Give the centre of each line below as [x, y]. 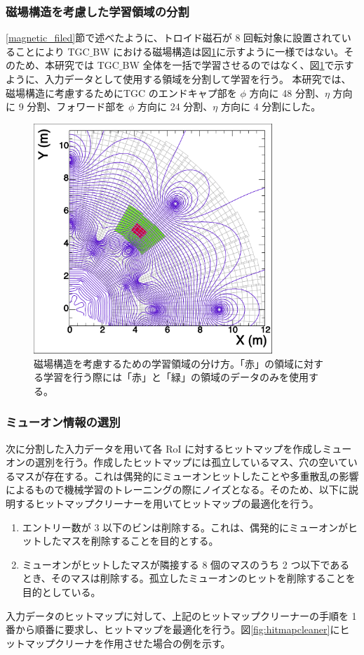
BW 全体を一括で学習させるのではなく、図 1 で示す [238, 65]
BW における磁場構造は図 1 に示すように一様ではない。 [218, 51]
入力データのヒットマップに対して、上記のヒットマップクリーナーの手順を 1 [181, 615]
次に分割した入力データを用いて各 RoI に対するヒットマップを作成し [164, 448]
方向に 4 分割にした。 [271, 106]
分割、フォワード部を [76, 106]
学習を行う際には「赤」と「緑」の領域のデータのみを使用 [176, 377]
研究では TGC [87, 65]
